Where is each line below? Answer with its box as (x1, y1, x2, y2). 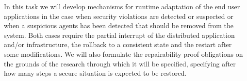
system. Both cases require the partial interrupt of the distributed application (4, 30, 235, 40)
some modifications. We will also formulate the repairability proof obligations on (4, 49, 243, 59)
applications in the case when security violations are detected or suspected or (4, 11, 233, 21)
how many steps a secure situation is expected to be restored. (4, 68, 187, 78)
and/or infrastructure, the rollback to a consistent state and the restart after (4, 39, 232, 49)
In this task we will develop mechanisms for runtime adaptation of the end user (4, 1, 240, 11)
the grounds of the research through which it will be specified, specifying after (4, 58, 236, 68)
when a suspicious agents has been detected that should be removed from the (4, 20, 234, 31)
